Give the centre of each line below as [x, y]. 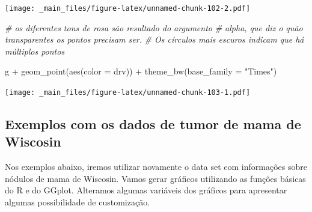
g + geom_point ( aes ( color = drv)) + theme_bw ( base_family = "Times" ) [141, 71]
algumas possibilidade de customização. [78, 202]
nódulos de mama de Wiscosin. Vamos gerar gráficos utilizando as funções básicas [155, 178]
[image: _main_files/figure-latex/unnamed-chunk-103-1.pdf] [128, 93]
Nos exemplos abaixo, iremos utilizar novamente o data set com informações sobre [156, 167]
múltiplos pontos [35, 51]
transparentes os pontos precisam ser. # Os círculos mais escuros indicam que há [154, 39]
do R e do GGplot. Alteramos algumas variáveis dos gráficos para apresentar [146, 190]
